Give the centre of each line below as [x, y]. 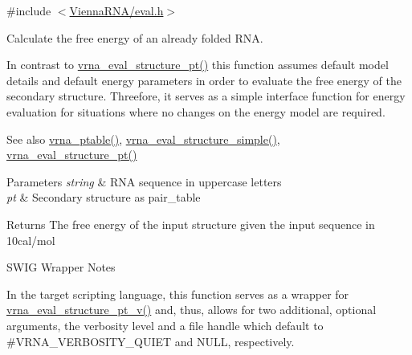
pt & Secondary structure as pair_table [104, 197]
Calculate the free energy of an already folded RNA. [135, 37]
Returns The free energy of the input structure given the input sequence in [191, 224]
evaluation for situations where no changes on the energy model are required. [196, 111]
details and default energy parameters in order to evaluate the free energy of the [204, 80]
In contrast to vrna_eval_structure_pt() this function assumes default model [198, 65]
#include [29, 10]
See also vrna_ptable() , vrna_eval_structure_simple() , [143, 139]
